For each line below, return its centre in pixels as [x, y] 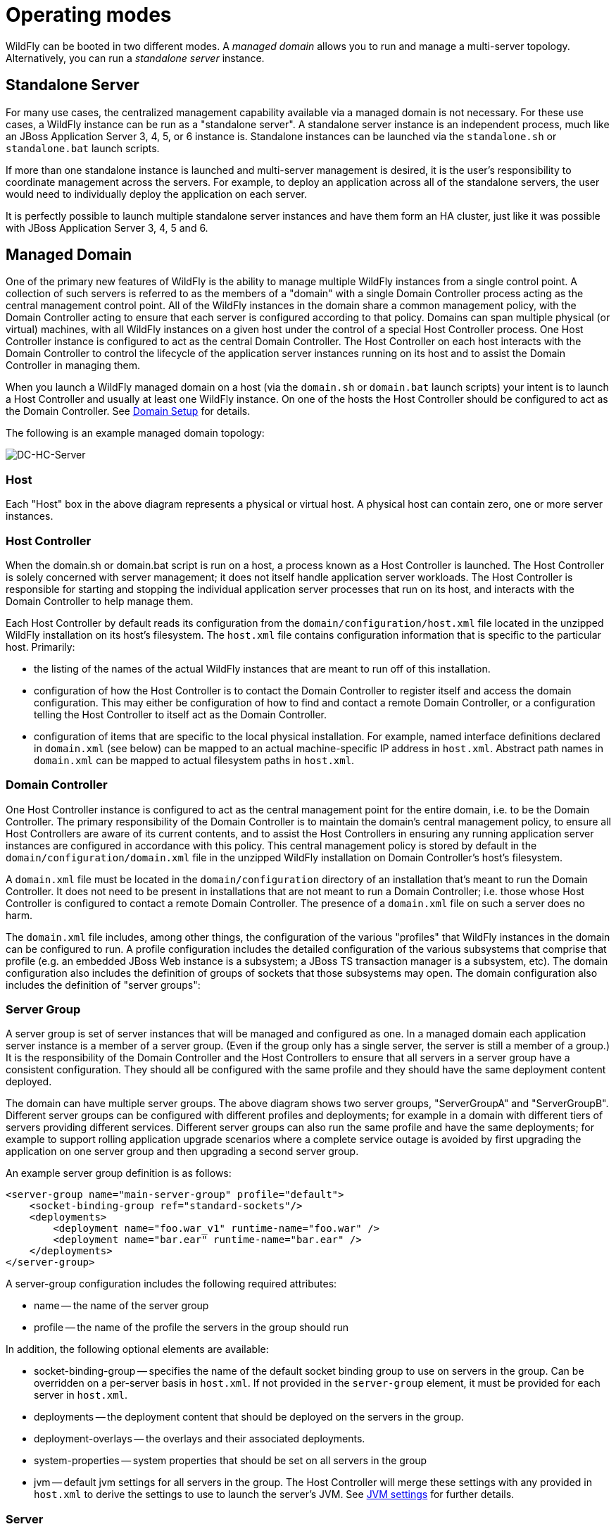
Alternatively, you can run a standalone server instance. [135, 58]
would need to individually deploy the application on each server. [157, 194]
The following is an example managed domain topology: [135, 433]
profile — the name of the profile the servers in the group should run [191, 1328]
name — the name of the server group [121, 1306]
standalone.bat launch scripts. [83, 148]
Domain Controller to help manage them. [100, 601]
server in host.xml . [81, 1395]
